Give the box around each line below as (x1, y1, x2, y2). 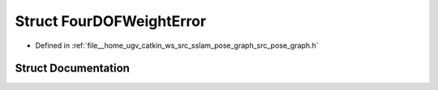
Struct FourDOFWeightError (15, 12, 207, 30)
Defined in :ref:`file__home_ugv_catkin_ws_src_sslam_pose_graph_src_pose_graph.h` (35, 41, 320, 50)
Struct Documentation (15, 62, 130, 75)
